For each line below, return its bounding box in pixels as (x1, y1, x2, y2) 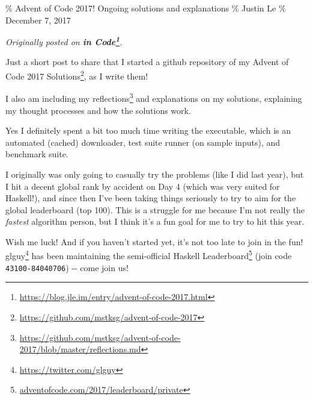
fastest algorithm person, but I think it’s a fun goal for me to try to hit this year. (5, 215, 305, 228)
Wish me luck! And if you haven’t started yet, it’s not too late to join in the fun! (5, 235, 303, 248)
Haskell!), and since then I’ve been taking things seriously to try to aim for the (5, 192, 296, 204)
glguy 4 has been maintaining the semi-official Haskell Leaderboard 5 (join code (5, 248, 292, 262)
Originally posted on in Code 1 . (5, 34, 123, 48)
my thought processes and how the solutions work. (5, 104, 191, 116)
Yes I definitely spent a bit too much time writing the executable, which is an (5, 124, 291, 137)
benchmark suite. (5, 148, 68, 160)
